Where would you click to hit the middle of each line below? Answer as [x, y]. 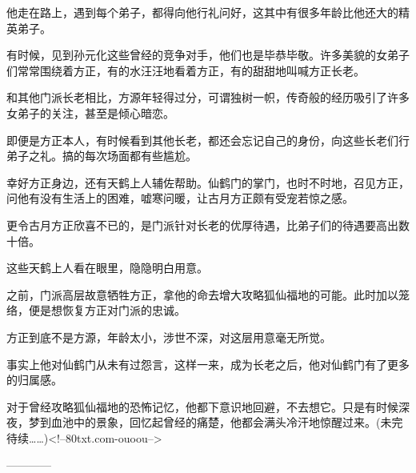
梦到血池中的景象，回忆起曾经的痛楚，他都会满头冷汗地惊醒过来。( [204, 422]
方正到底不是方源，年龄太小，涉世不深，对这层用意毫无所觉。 [169, 337]
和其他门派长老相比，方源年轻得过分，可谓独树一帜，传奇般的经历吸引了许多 [208, 97]
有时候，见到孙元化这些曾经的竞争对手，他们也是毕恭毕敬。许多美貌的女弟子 [208, 55]
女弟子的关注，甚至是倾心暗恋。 [90, 112]
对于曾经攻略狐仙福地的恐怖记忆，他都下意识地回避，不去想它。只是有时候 [202, 406]
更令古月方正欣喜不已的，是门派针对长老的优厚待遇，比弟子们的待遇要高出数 [208, 224]
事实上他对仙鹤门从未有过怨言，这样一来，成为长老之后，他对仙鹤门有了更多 [208, 364]
